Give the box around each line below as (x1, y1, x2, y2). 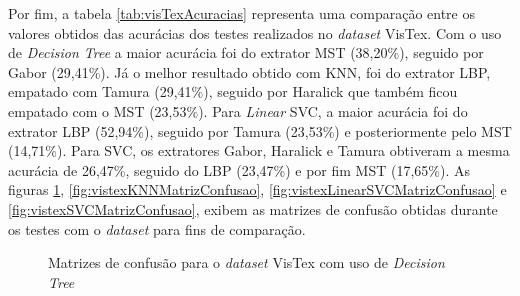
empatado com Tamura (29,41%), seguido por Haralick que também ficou (8, 81, 458, 102)
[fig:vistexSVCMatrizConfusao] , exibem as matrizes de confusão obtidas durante (8, 198, 498, 219)
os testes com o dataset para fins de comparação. (8, 218, 306, 239)
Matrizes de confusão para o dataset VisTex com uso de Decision (48, 252, 445, 273)
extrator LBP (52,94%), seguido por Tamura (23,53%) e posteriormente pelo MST (8, 120, 512, 141)
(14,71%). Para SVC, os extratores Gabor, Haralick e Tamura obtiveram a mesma (8, 140, 510, 161)
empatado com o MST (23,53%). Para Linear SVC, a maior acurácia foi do (8, 100, 468, 121)
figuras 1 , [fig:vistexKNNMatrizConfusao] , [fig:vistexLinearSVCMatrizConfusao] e (8, 179, 507, 200)
